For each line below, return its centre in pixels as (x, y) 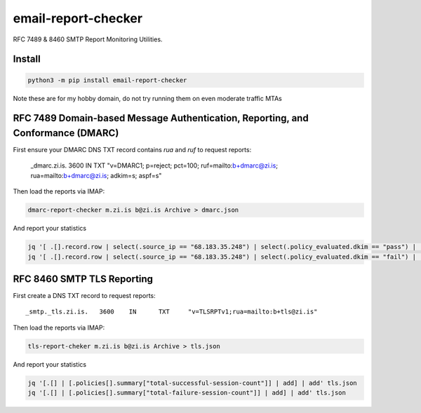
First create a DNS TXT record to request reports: (84, 296)
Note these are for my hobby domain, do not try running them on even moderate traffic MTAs (147, 98)
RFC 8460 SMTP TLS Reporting (83, 279)
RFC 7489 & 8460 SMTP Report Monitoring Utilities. (88, 39)
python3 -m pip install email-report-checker (107, 80)
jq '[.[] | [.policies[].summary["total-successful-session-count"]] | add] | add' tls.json (192, 383)
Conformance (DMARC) (66, 133)
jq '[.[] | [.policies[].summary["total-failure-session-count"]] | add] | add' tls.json (187, 393)
